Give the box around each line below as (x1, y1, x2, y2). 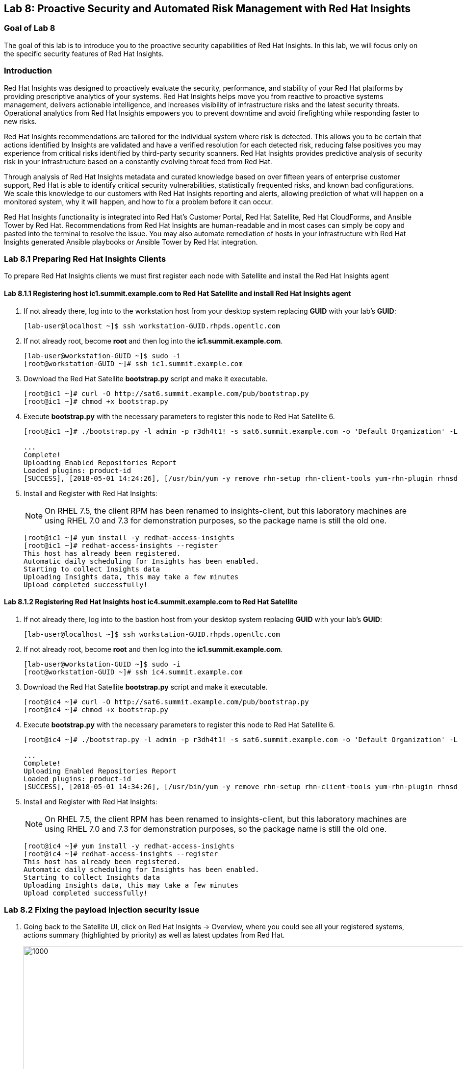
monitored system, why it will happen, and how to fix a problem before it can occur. (4, 197, 273, 206)
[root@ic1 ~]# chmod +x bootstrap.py (24, 397, 169, 405)
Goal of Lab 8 (4, 23, 55, 33)
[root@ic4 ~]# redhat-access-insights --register (24, 849, 218, 858)
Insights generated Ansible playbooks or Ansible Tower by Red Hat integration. (4, 237, 258, 246)
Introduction (4, 66, 52, 76)
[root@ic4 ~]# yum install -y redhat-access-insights (24, 842, 234, 850)
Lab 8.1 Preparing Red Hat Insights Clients (4, 253, 166, 264)
